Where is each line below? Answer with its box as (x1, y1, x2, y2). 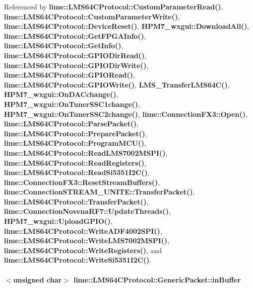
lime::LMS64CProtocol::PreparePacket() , (4, 128, 147, 138)
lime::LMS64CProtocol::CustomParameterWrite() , (4, 11, 180, 21)
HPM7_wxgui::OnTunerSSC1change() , (4, 98, 140, 109)
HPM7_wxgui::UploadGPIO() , (4, 216, 113, 226)
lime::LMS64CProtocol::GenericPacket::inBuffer (73, 274, 241, 285)
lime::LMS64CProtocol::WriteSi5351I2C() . (4, 255, 152, 265)
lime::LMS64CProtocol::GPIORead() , (4, 70, 135, 80)
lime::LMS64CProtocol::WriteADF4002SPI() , (4, 225, 162, 236)
